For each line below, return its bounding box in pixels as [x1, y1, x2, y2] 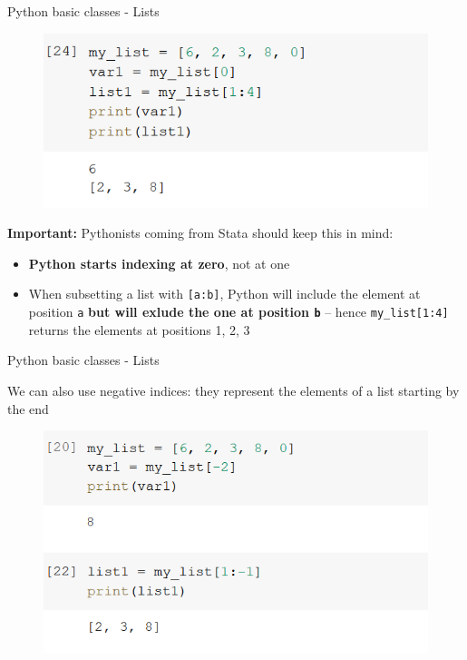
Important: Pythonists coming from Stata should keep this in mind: [7, 223, 394, 242]
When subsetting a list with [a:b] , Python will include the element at [28, 284, 421, 303]
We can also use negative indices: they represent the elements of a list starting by [7, 380, 460, 399]
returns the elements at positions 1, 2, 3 [28, 320, 250, 339]
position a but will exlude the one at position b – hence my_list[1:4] [28, 302, 449, 321]
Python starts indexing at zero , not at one [28, 253, 290, 272]
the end [7, 399, 49, 418]
